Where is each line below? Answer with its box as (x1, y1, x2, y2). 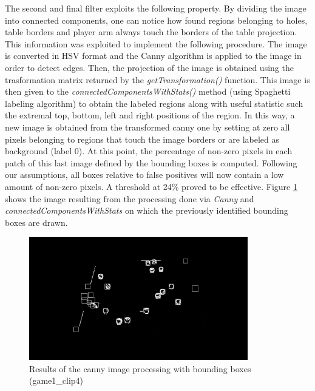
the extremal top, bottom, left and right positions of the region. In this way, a (5, 109, 295, 121)
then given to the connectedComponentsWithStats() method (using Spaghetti (5, 85, 291, 98)
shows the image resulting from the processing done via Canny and (5, 192, 254, 205)
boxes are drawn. (5, 216, 68, 228)
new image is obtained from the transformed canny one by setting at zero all (5, 120, 290, 133)
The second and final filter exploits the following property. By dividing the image (5, 2, 307, 14)
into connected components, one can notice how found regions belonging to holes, (5, 13, 308, 26)
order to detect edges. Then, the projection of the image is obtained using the (5, 61, 294, 73)
